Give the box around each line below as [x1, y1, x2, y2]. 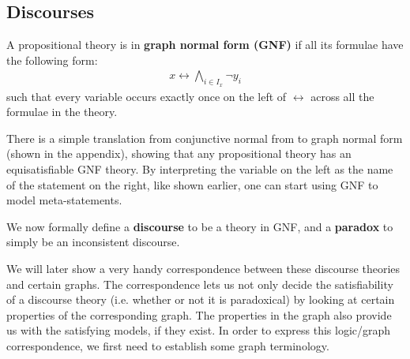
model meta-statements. [6, 192, 122, 208]
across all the [310, 88, 374, 104]
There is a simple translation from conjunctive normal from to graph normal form [6, 129, 403, 146]
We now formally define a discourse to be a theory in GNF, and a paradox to [6, 218, 393, 234]
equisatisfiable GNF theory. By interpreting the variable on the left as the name [6, 161, 393, 177]
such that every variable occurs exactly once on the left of [6, 88, 287, 104]
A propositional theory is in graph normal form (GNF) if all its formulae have [6, 36, 404, 53]
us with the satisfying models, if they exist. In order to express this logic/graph [6, 322, 391, 338]
